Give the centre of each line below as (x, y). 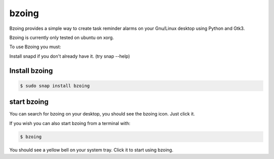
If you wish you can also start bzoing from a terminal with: (70, 123)
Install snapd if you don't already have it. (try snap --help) (70, 56)
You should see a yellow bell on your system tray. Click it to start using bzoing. (91, 150)
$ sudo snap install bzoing (55, 86)
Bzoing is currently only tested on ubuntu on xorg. (62, 37)
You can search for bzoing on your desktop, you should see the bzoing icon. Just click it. (102, 114)
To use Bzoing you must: (35, 47)
